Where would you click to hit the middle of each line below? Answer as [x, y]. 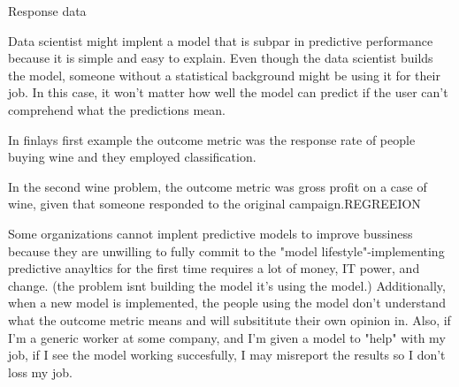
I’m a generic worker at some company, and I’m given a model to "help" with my [227, 337]
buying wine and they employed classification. [132, 157]
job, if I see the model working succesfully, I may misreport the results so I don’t [227, 355]
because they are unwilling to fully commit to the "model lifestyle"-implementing [226, 250]
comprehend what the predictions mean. [117, 109]
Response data [47, 11]
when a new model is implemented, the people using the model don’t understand [227, 303]
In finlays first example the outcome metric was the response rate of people [212, 139]
